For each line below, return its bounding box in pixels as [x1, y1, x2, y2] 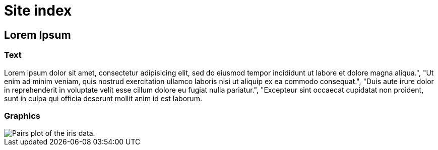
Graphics [4, 110, 40, 121]
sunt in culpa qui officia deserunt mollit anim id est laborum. [4, 94, 202, 103]
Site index [4, 2, 72, 19]
